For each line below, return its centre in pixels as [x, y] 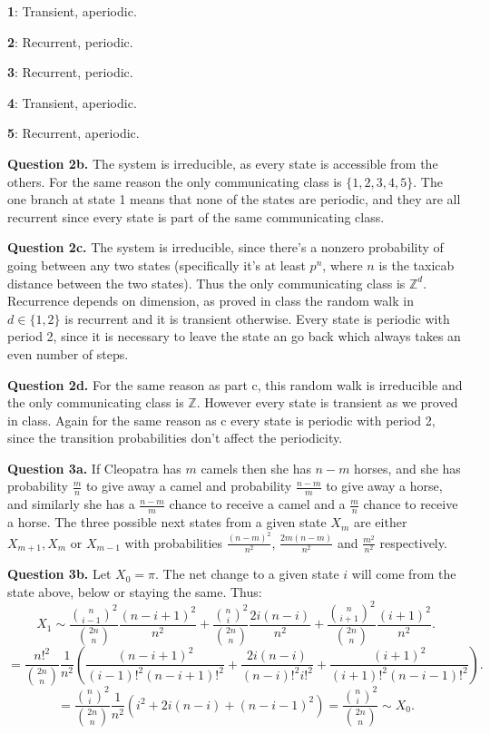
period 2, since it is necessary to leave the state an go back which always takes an [234, 336]
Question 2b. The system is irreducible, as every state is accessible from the [223, 163]
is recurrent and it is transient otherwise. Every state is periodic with [257, 318]
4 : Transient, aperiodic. [72, 102]
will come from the [404, 574]
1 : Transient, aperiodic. [72, 11]
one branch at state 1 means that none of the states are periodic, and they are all [234, 199]
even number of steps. [68, 353]
